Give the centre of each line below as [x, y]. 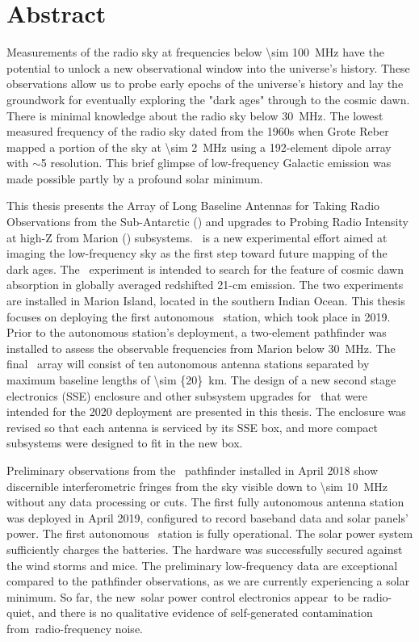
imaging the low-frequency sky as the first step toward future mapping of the [197, 253]
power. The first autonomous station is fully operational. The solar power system [210, 533]
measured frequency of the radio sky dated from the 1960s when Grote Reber [198, 131]
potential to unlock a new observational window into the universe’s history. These [208, 67]
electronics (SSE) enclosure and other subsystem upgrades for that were [187, 395]
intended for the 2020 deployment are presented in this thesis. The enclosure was [206, 411]
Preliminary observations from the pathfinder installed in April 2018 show [193, 470]
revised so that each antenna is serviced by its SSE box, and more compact [192, 427]
